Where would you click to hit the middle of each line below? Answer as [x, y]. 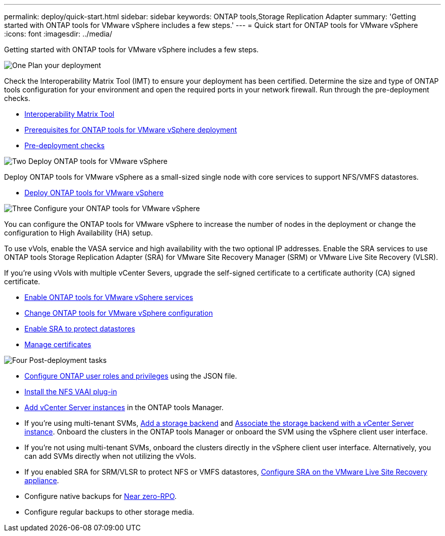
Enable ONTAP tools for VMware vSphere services [109, 297]
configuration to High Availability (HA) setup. [78, 233]
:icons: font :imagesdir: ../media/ [58, 34]
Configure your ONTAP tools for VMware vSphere [117, 208]
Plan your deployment [65, 65]
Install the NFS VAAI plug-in [71, 392]
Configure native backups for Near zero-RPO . [101, 496]
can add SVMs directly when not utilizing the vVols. [110, 456]
